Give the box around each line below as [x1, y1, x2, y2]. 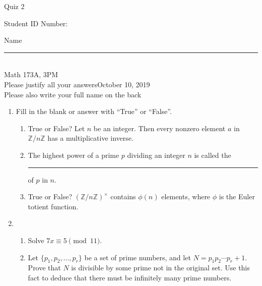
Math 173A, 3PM [4, 69, 58, 80]
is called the [194, 149, 231, 160]
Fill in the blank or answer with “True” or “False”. [16, 106, 172, 117]
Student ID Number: [4, 18, 68, 28]
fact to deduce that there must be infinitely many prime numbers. [28, 272, 232, 282]
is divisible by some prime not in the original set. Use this [71, 262, 250, 273]
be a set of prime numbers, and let [84, 252, 191, 262]
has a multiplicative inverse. [47, 133, 134, 143]
